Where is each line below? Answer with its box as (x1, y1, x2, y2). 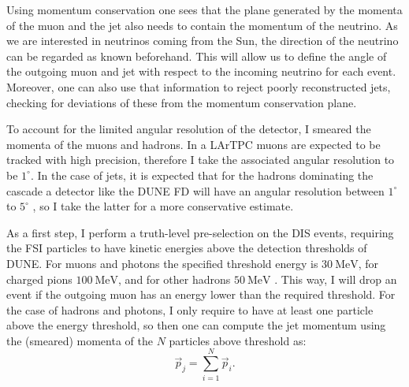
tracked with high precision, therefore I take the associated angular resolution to (6, 151, 395, 168)
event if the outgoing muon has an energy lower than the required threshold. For (6, 286, 396, 303)
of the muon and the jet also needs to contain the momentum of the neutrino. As (6, 17, 398, 33)
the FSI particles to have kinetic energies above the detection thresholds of (6, 240, 367, 256)
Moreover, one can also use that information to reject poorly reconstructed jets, (6, 78, 391, 95)
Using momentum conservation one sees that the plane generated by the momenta (6, 2, 403, 17)
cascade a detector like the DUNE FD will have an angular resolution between (6, 182, 385, 199)
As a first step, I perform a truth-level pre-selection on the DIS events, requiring (6, 224, 394, 240)
